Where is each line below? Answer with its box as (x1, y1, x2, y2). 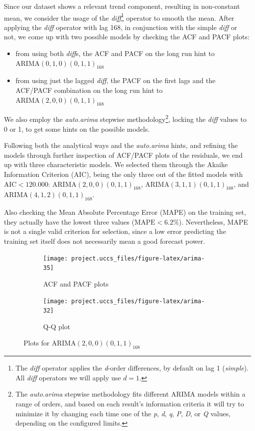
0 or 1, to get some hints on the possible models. (4, 123, 150, 134)
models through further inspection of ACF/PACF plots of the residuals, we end (4, 149, 243, 160)
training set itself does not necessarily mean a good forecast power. (4, 236, 205, 246)
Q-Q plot (43, 321, 71, 331)
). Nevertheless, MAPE (178, 216, 248, 227)
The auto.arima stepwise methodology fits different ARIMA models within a (15, 389, 246, 399)
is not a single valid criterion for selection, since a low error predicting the (4, 226, 226, 236)
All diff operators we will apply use (15, 372, 121, 382)
